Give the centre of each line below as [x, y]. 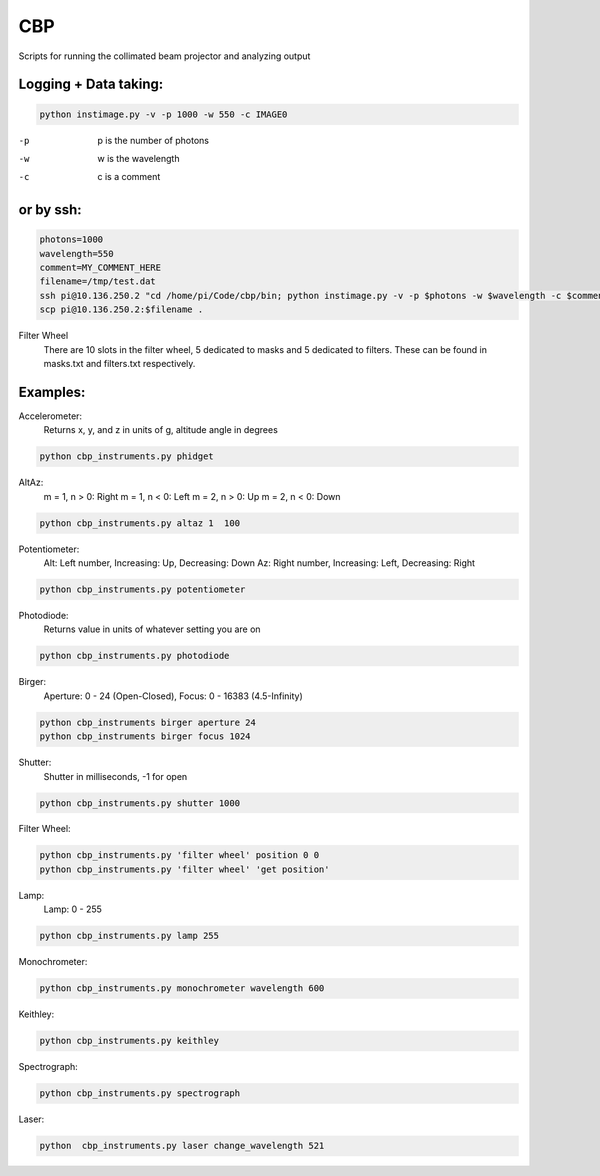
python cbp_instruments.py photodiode [134, 656]
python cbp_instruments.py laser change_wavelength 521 [182, 1146]
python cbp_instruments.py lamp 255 [129, 936]
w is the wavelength [138, 158]
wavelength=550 [76, 253]
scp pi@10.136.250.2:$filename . [121, 309]
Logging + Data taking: [91, 84]
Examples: [52, 391]
